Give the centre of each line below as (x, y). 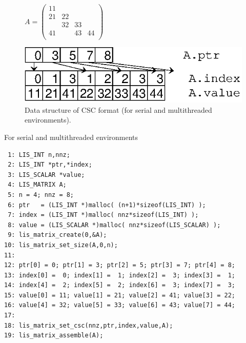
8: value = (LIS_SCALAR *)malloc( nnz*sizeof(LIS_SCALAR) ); (114, 225)
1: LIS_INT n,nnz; (39, 155)
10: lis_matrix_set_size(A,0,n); (61, 245)
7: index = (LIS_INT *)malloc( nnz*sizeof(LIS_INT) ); (103, 215)
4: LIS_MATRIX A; (37, 185)
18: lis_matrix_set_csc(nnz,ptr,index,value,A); (89, 325)
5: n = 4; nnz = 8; (41, 195)
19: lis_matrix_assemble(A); (54, 336)
